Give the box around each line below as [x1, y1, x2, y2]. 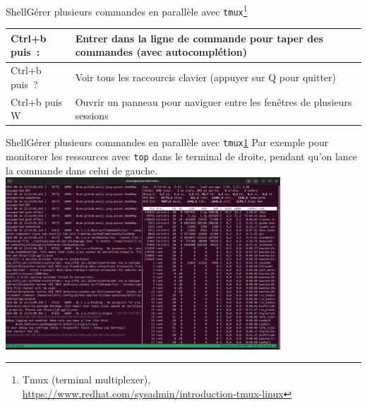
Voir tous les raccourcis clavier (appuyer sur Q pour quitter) [75, 70, 336, 85]
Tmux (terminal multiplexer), [22, 372, 151, 387]
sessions [75, 108, 109, 123]
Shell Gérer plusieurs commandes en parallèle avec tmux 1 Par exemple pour [6, 135, 329, 150]
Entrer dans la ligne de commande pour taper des [75, 30, 323, 45]
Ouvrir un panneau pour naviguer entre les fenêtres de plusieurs [75, 94, 352, 109]
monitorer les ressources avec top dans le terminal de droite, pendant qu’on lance [6, 149, 358, 164]
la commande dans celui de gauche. [6, 162, 158, 177]
